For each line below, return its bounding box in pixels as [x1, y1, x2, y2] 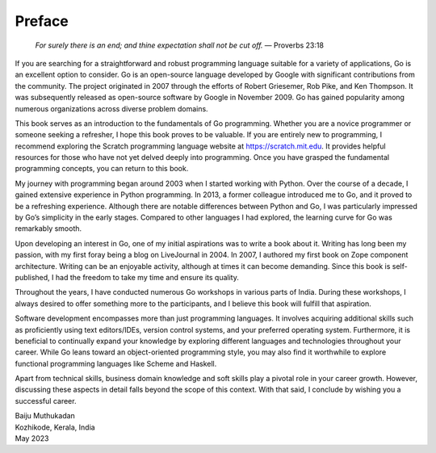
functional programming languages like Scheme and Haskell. [15, 359, 217, 368]
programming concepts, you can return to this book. [15, 164, 189, 174]
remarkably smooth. [15, 224, 82, 233]
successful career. [15, 396, 77, 405]
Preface [15, 12, 69, 30]
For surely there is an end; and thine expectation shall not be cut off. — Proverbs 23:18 [35, 40, 325, 50]
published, [15, 272, 50, 282]
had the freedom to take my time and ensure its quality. [55, 272, 240, 282]
